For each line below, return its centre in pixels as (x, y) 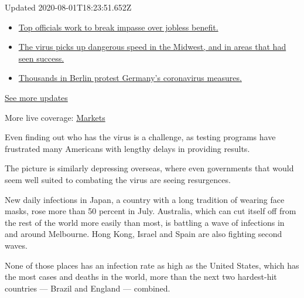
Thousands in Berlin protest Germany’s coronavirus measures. (130, 78)
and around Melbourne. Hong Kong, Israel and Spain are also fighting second (144, 234)
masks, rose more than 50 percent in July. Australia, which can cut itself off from (151, 211)
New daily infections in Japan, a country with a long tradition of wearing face (145, 199)
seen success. (41, 58)
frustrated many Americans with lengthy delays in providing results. (127, 148)
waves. (16, 245)
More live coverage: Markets (55, 117)
